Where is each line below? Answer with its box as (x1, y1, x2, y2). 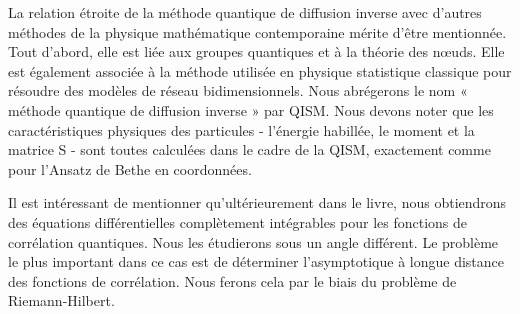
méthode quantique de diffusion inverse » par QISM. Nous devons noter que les (8, 99, 494, 120)
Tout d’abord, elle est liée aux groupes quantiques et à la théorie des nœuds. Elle (8, 41, 505, 62)
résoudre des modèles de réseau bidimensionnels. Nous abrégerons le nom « (8, 80, 468, 101)
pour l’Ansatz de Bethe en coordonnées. (8, 158, 252, 179)
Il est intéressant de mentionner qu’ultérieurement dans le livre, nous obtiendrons (8, 192, 507, 213)
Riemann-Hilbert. (8, 290, 115, 311)
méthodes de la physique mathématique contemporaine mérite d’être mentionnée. (8, 21, 507, 42)
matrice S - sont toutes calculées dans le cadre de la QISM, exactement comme (8, 139, 491, 160)
